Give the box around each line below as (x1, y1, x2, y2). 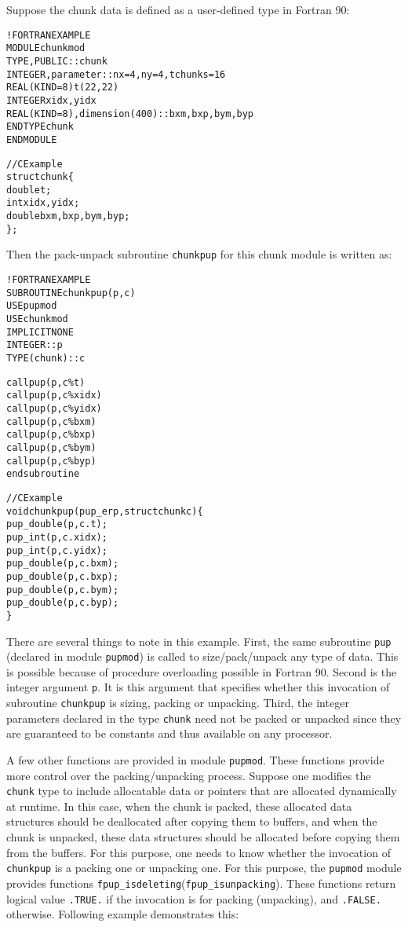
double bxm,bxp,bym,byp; (6, 211, 130, 222)
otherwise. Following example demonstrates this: (6, 906, 239, 922)
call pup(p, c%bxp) (6, 429, 97, 441)
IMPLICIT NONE (6, 326, 74, 338)
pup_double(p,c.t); (6, 518, 107, 530)
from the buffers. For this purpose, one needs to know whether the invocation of (6, 844, 391, 860)
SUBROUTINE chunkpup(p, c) (6, 287, 136, 299)
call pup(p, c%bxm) (6, 416, 97, 427)
